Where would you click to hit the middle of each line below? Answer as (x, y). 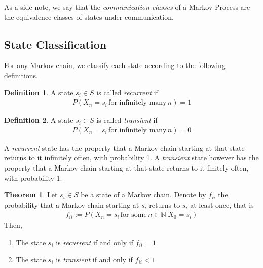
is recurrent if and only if (95, 242)
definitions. (21, 75)
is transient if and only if (94, 259)
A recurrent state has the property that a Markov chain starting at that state (124, 147)
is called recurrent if (127, 92)
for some (134, 215)
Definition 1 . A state (39, 92)
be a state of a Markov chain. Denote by (143, 195)
